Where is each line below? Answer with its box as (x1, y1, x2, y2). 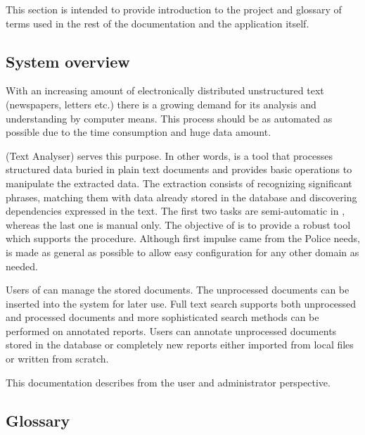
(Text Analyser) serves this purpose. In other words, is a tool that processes (6, 148, 333, 163)
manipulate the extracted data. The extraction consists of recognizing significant (6, 175, 352, 190)
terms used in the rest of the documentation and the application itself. (6, 15, 309, 30)
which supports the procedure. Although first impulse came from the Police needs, (6, 231, 360, 246)
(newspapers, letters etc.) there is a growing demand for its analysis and (6, 96, 316, 111)
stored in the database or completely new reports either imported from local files (6, 337, 354, 352)
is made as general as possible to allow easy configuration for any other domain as (6, 244, 359, 259)
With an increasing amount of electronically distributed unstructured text (6, 83, 324, 98)
